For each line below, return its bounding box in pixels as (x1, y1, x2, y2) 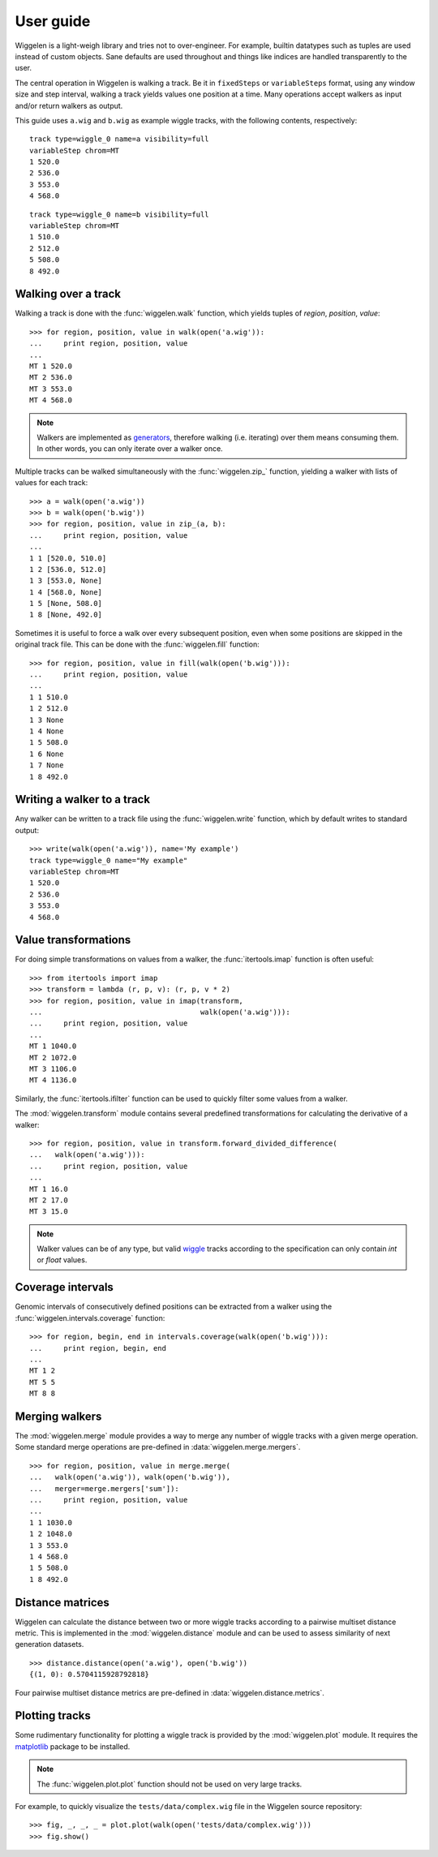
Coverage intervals (15, 1280, 114, 1294)
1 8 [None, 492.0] (29, 610, 103, 620)
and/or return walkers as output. (15, 101, 123, 110)
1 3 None (29, 715, 64, 724)
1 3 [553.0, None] (29, 576, 103, 586)
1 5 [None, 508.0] (29, 599, 103, 608)
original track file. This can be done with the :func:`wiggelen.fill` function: (15, 639, 260, 649)
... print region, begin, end (29, 1343, 166, 1352)
